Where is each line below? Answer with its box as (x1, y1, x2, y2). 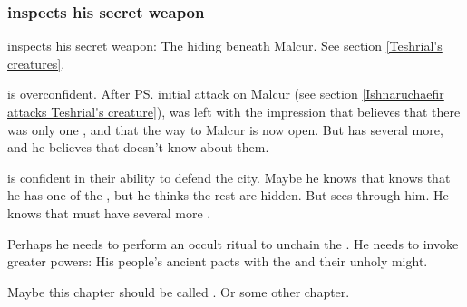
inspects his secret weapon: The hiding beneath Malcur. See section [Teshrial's (7, 36, 443, 55)
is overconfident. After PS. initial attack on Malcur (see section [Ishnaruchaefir (7, 84, 444, 103)
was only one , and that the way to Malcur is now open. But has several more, (7, 120, 443, 139)
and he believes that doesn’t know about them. (7, 138, 269, 157)
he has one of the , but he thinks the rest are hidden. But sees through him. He (7, 186, 449, 205)
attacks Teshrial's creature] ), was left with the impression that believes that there (7, 102, 461, 120)
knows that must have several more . (7, 203, 211, 222)
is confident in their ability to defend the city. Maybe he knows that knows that (7, 168, 451, 187)
